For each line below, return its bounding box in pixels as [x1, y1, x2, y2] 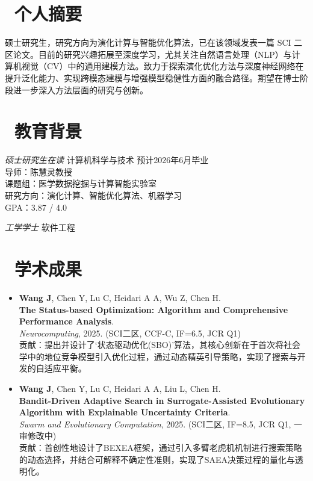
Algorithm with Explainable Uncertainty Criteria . [19, 406, 231, 418]
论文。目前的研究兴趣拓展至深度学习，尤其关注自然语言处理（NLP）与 [13, 48, 292, 60]
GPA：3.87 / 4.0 [5, 200, 67, 213]
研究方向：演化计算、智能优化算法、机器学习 [5, 189, 182, 201]
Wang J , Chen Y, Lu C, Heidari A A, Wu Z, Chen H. [19, 291, 222, 303]
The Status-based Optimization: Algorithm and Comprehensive [19, 303, 288, 315]
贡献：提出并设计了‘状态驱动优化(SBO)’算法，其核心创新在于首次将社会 [19, 338, 301, 351]
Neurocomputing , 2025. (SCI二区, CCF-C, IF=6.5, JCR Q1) [19, 326, 241, 339]
